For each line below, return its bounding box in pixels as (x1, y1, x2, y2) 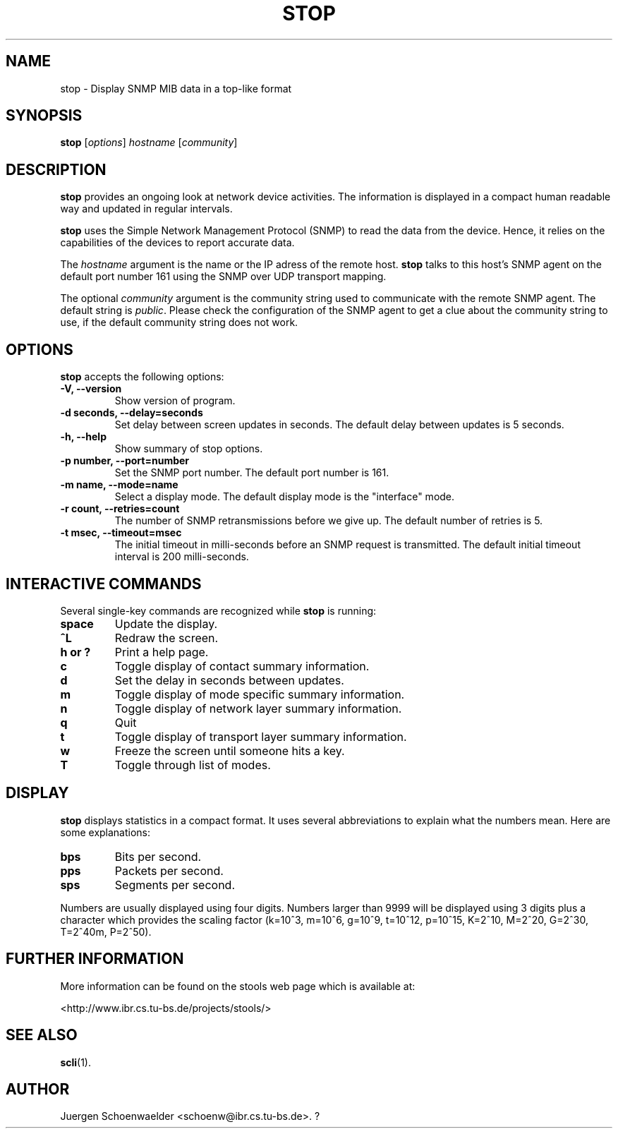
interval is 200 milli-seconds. (114, 550, 249, 563)
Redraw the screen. (114, 630, 219, 645)
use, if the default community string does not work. (60, 316, 298, 329)
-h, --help (60, 430, 107, 443)
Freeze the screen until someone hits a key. (114, 743, 345, 758)
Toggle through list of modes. (114, 757, 271, 772)
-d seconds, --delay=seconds (60, 406, 203, 419)
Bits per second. (114, 849, 202, 864)
